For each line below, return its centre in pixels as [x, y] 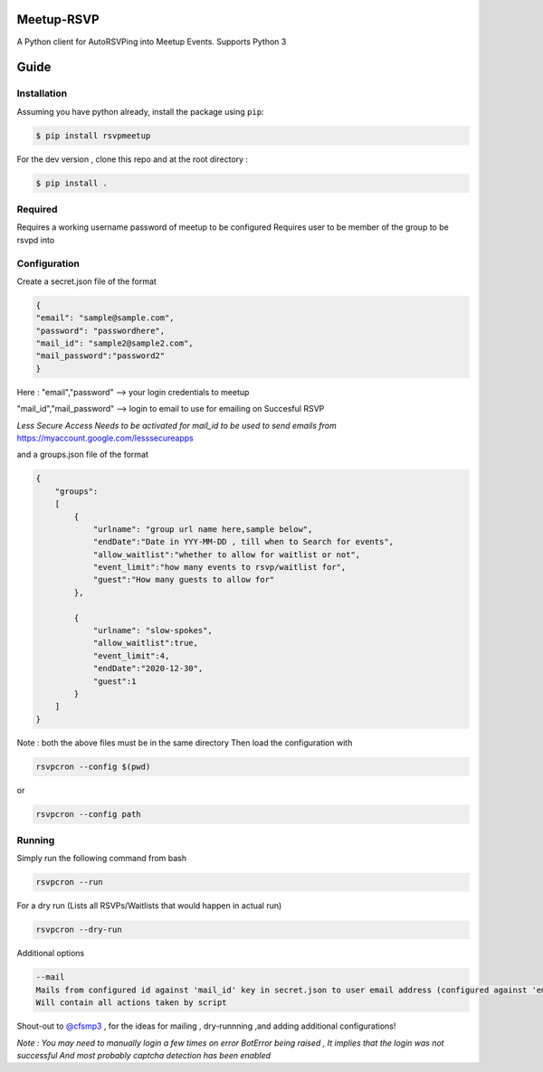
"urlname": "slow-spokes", [152, 631]
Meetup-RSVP [58, 19]
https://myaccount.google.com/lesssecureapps [105, 438]
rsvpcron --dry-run [79, 930]
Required [37, 209]
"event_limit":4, [131, 655]
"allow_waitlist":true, [146, 643]
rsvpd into [36, 240]
